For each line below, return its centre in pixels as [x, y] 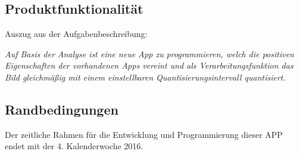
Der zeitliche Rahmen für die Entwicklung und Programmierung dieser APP [144, 134]
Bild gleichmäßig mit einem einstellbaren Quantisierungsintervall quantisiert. [145, 77]
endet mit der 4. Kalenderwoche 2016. [74, 146]
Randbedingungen [62, 109]
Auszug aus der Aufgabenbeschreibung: [76, 34]
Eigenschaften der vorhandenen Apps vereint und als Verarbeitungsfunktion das [149, 65]
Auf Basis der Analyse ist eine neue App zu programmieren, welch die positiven [149, 53]
